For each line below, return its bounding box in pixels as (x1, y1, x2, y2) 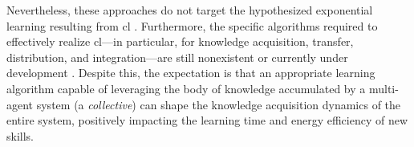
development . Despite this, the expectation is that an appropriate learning (6, 64, 375, 81)
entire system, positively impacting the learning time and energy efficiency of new (6, 112, 408, 129)
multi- (368, 80, 399, 96)
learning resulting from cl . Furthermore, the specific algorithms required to (6, 17, 378, 34)
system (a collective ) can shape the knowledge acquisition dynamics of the (36, 96, 401, 112)
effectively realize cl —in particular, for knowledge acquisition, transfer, (6, 33, 354, 50)
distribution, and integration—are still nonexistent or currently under (6, 48, 348, 65)
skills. (6, 127, 34, 144)
